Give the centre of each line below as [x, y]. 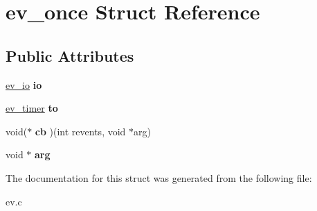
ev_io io [24, 84]
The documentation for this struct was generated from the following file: [159, 177]
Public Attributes [70, 55]
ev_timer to [32, 108]
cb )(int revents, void [80, 131]
